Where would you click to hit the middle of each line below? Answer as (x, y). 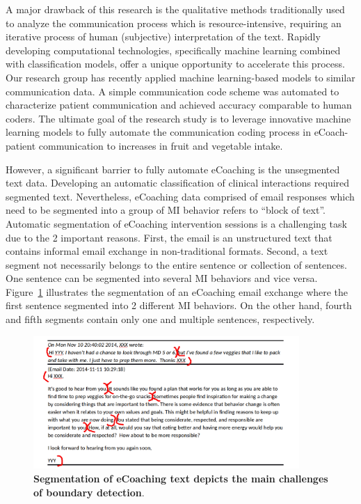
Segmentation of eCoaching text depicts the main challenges (181, 479)
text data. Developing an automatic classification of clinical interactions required (178, 183)
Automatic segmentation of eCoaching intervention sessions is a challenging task (176, 223)
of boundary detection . (89, 492)
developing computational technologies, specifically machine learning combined (173, 50)
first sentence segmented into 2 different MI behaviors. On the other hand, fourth (179, 305)
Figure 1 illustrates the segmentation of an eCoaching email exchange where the (177, 291)
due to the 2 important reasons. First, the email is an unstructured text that (169, 237)
